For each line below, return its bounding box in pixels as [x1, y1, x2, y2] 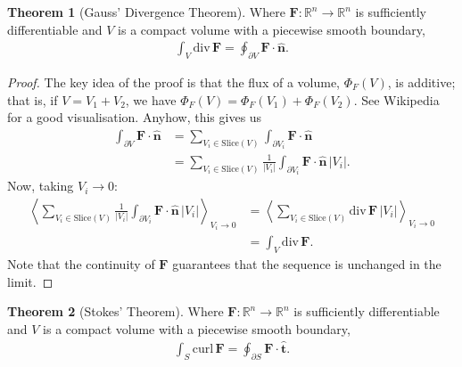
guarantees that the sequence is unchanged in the [172, 255, 441, 273]
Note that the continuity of [7, 255, 155, 273]
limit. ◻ [7, 272, 54, 290]
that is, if [7, 90, 58, 109]
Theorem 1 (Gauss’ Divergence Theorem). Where [7, 3, 285, 20]
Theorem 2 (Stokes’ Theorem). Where [7, 302, 224, 321]
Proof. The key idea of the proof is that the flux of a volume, [7, 73, 341, 92]
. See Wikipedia [353, 90, 440, 109]
